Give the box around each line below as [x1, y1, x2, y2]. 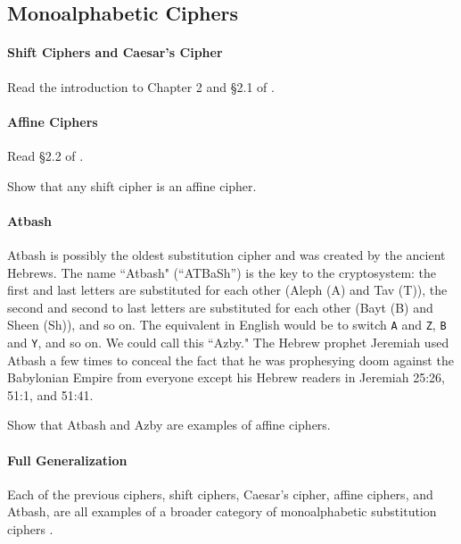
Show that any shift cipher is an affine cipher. [7, 176, 257, 195]
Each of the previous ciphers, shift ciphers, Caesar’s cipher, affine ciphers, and [7, 484, 433, 503]
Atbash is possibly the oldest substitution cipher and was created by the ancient [7, 245, 446, 264]
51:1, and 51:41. [7, 385, 94, 404]
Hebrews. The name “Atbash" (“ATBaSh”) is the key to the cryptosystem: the [7, 263, 437, 281]
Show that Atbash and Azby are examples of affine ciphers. [7, 415, 331, 434]
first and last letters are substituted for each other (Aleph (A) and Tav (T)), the [7, 280, 448, 299]
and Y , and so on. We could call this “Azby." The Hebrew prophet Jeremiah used [7, 332, 449, 351]
